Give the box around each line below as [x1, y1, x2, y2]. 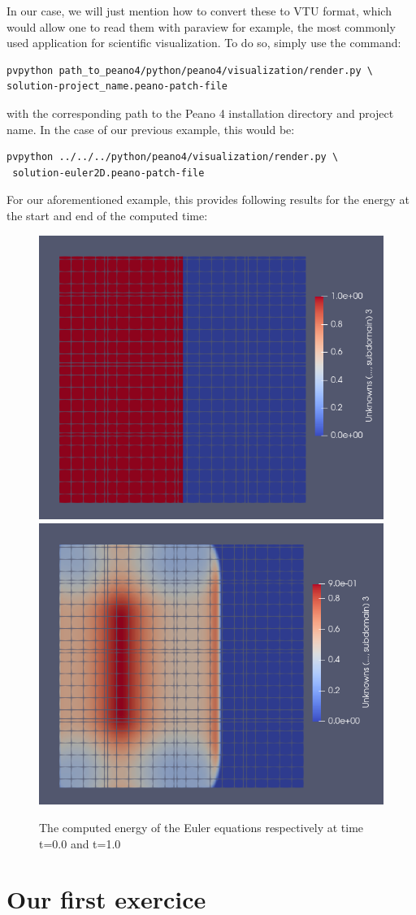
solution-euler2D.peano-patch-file [12, 167, 205, 179]
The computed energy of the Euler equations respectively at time [39, 819, 364, 836]
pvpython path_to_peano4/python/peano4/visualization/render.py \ [6, 64, 374, 76]
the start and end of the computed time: [6, 206, 208, 223]
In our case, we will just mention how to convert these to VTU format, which [6, 2, 392, 19]
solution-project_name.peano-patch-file [6, 80, 228, 93]
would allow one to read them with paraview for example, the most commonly [6, 18, 396, 35]
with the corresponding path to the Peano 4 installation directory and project [6, 104, 394, 121]
